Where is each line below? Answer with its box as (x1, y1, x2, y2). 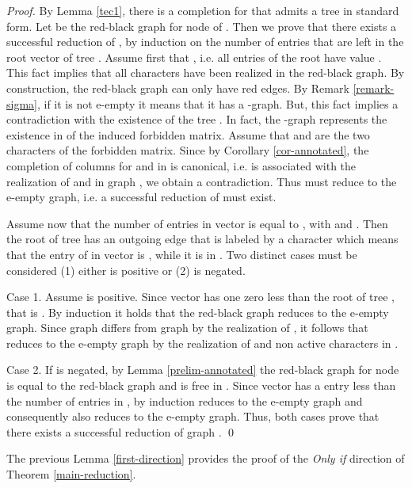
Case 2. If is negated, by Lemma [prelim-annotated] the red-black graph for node (6, 361, 399, 378)
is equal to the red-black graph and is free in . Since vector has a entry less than (6, 377, 396, 394)
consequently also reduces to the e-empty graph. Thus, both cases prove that (6, 408, 380, 425)
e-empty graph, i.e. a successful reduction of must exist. (6, 189, 277, 205)
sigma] (6, 95, 37, 112)
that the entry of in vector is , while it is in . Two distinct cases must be (6, 246, 357, 262)
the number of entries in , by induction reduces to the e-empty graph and (6, 392, 363, 409)
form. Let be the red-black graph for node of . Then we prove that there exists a (6, 17, 397, 34)
